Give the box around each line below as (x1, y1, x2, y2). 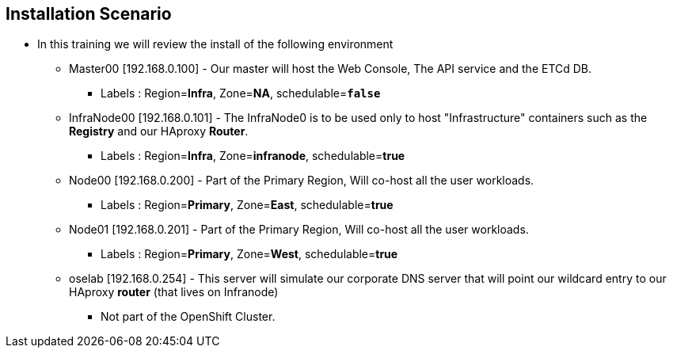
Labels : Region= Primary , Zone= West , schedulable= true (101, 247, 398, 261)
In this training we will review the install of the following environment (37, 37, 394, 51)
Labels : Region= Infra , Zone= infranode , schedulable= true (101, 149, 405, 163)
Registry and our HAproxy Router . (69, 124, 249, 139)
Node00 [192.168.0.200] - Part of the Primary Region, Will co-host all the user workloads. (69, 173, 534, 188)
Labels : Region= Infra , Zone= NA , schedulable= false (101, 86, 381, 101)
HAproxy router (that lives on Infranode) (69, 285, 279, 299)
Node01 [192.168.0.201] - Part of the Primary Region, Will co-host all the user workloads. (69, 223, 529, 237)
